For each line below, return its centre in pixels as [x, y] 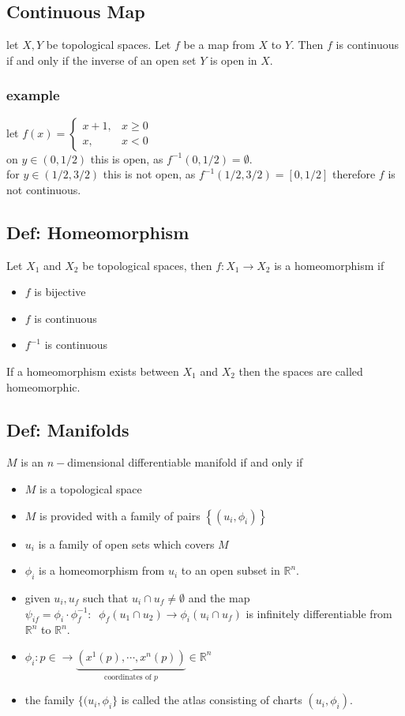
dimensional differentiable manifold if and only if [185, 462]
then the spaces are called [301, 371]
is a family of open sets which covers [126, 544]
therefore [354, 174]
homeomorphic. [43, 386]
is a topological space [91, 488]
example [33, 95]
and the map [219, 597]
